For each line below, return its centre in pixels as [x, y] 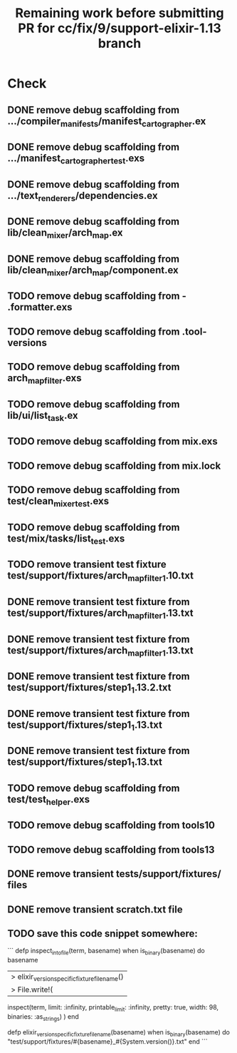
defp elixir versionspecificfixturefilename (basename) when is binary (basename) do [118, 1033]
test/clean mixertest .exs [58, 502]
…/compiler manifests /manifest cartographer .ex [107, 122]
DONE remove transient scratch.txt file [95, 909]
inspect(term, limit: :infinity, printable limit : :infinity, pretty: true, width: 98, [113, 1008]
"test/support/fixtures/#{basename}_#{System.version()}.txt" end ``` [107, 1041]
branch [120, 44]
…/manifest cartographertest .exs [76, 159]
